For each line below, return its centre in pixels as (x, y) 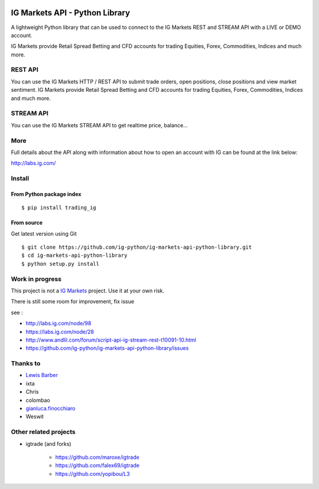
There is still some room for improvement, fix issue (73, 301)
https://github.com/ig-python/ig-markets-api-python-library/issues (107, 348)
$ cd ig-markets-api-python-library (74, 255)
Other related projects (43, 432)
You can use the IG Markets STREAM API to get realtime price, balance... (100, 125)
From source (27, 223)
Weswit (35, 417)
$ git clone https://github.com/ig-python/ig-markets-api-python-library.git (137, 247)
